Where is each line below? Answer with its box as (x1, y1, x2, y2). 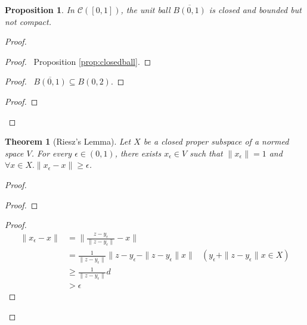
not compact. (5, 15, 51, 27)
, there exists (114, 146, 162, 159)
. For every (31, 146, 72, 159)
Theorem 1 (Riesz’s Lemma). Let (5, 135, 131, 148)
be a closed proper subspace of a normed (143, 135, 289, 148)
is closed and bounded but (209, 4, 302, 15)
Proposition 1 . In (5, 4, 75, 15)
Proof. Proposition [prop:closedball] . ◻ (5, 55, 151, 67)
